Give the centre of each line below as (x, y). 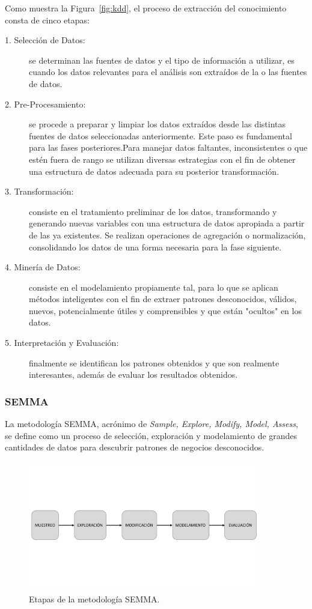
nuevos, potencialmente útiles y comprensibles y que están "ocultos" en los (165, 310)
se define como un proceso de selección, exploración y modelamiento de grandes (151, 435)
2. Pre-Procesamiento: (45, 104)
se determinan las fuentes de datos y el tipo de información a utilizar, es (162, 60)
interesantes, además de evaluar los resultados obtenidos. (133, 374)
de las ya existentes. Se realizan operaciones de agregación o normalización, (167, 235)
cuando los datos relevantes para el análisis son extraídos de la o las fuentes (168, 72)
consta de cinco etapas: (47, 20)
